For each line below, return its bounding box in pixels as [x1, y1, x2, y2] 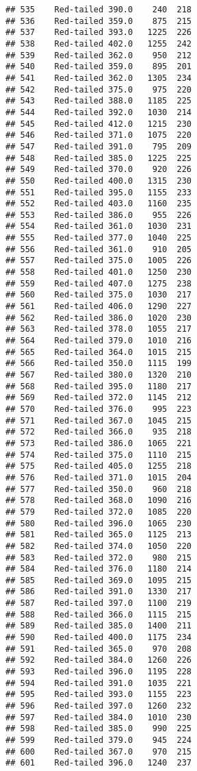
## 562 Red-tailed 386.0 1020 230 [5, 313, 192, 323]
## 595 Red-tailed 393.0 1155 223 [5, 689, 192, 700]
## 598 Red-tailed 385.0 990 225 [5, 724, 192, 734]
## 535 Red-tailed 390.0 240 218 [5, 5, 192, 14]
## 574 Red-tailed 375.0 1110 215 [5, 450, 192, 460]
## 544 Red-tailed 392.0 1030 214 [5, 107, 192, 117]
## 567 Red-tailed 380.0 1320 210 [5, 370, 192, 380]
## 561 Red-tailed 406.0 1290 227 [5, 302, 192, 312]
